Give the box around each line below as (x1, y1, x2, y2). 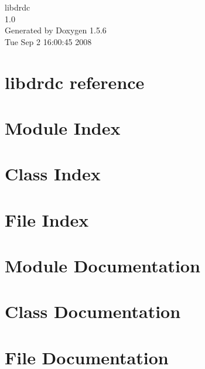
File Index (5, 207, 89, 231)
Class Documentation (5, 299, 181, 323)
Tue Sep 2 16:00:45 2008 (5, 35, 92, 47)
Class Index (5, 162, 101, 186)
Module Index (5, 115, 121, 139)
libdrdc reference (5, 70, 145, 94)
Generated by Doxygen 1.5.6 (5, 24, 107, 36)
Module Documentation (5, 254, 200, 278)
